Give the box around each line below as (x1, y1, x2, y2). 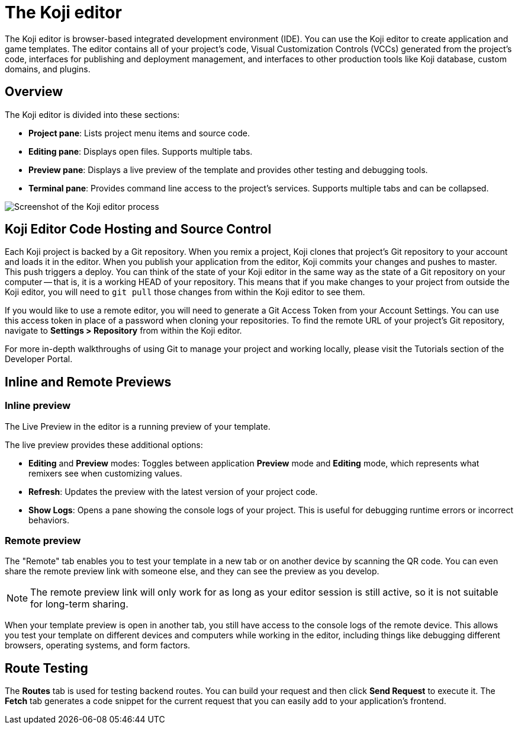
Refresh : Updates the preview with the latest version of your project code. (28, 486, 318, 497)
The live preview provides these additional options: (5, 439, 203, 450)
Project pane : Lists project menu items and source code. (28, 127, 250, 138)
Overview (5, 84, 63, 100)
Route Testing (5, 660, 88, 676)
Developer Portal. (5, 354, 73, 364)
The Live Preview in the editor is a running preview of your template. (5, 421, 271, 431)
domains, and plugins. (5, 63, 91, 74)
